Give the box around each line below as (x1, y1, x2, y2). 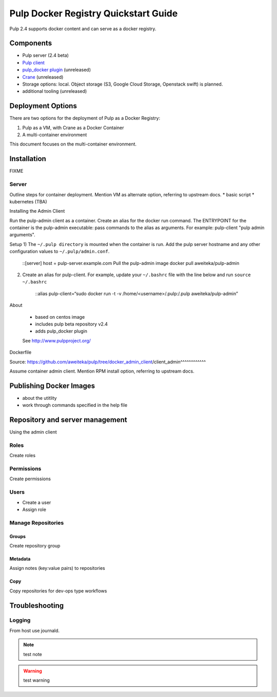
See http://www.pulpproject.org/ (22, 337, 91, 343)
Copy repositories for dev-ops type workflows (9, 587, 107, 594)
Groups (9, 533, 26, 539)
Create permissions (9, 476, 51, 482)
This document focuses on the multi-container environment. (9, 141, 137, 147)
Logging (9, 617, 31, 624)
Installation (9, 154, 46, 163)
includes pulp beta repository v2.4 (35, 321, 108, 327)
